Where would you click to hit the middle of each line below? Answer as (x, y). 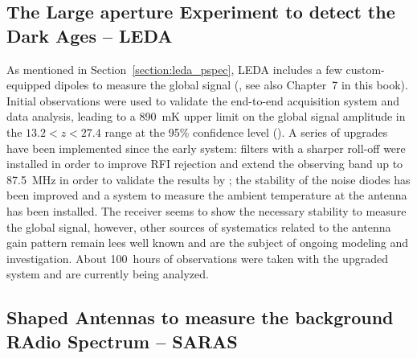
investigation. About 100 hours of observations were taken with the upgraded (197, 258)
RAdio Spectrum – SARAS (122, 341)
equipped (29, 85)
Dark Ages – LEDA (90, 35)
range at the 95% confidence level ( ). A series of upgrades (246, 132)
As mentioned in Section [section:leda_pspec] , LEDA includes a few (174, 69)
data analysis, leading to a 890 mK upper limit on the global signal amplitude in (206, 116)
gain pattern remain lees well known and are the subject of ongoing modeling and (208, 243)
